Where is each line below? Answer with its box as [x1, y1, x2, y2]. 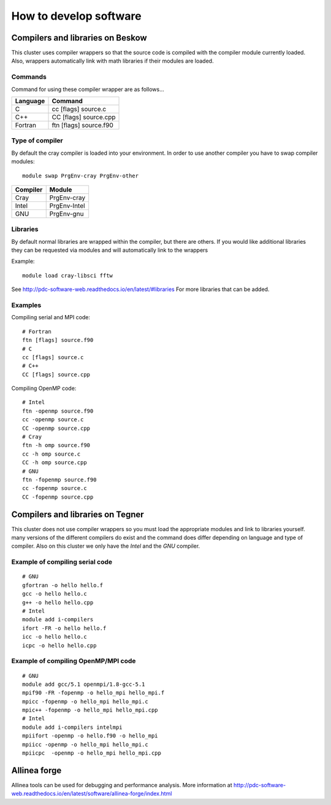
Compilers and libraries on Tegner [11, 509, 144, 519]
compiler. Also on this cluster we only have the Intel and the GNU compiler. [11, 542, 200, 550]
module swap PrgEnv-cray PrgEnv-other [22, 172, 139, 179]
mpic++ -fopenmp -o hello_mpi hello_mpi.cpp [22, 707, 159, 714]
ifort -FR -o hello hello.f [22, 624, 107, 632]
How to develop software [11, 9, 142, 23]
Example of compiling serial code [11, 558, 113, 566]
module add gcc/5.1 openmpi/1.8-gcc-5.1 [22, 680, 145, 688]
